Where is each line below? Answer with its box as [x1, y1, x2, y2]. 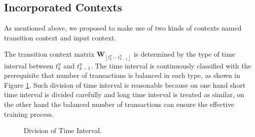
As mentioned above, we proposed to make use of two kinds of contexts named [4, 23, 242, 33]
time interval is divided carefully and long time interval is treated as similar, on [4, 89, 245, 100]
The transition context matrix [4, 49, 95, 59]
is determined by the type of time [134, 49, 235, 59]
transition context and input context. [4, 32, 116, 42]
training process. [4, 108, 54, 119]
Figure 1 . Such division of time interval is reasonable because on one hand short [4, 79, 246, 90]
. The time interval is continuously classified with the [90, 60, 251, 70]
